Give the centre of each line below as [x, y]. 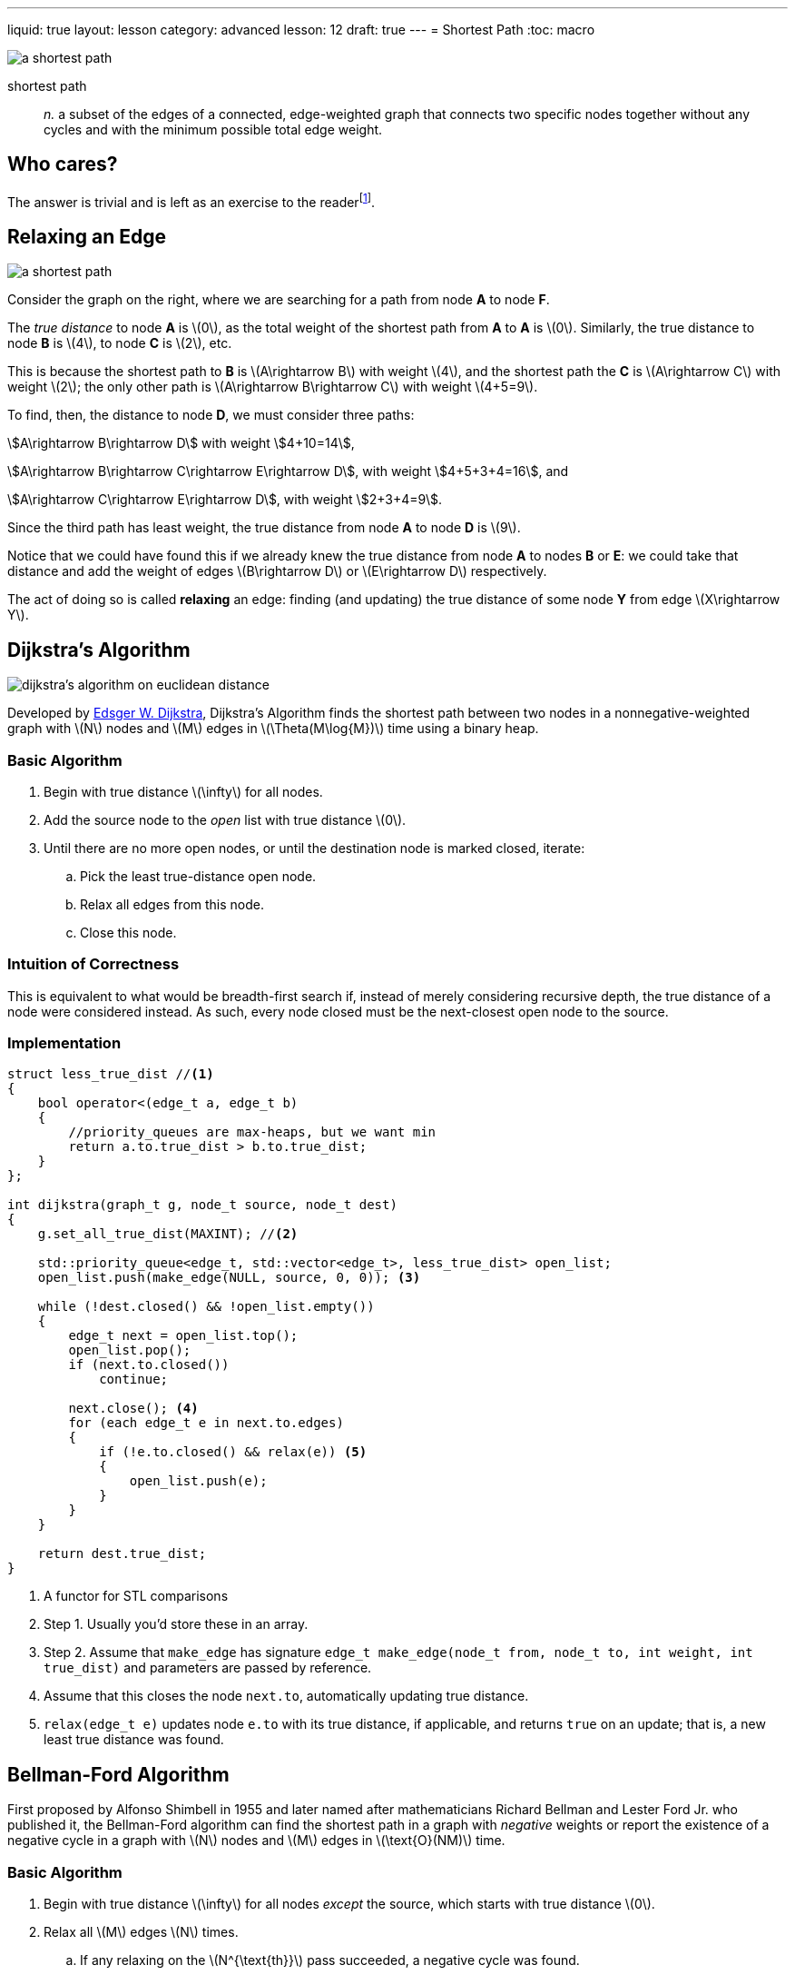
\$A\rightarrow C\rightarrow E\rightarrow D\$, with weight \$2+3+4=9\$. [225, 500]
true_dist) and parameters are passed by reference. [208, 1668]
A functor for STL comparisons [136, 1596]
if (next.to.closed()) [149, 1365]
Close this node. [128, 932]
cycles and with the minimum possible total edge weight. [213, 129]
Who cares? [63, 164]
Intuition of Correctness [93, 964]
